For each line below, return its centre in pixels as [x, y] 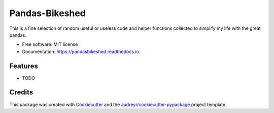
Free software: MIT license [50, 44]
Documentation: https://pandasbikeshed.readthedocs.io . [81, 51]
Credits [21, 93]
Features [24, 66]
